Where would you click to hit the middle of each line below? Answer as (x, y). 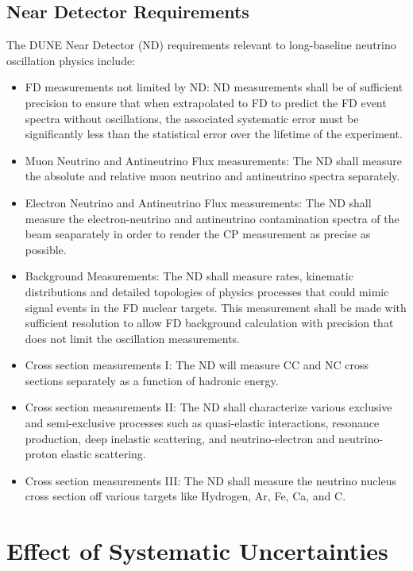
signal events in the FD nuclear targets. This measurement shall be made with (216, 307)
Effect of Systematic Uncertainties (197, 551)
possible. (46, 249)
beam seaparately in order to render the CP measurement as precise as (198, 234)
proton (41, 454)
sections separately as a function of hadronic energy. (152, 380)
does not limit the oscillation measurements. (133, 338)
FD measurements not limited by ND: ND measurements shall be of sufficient (214, 87)
